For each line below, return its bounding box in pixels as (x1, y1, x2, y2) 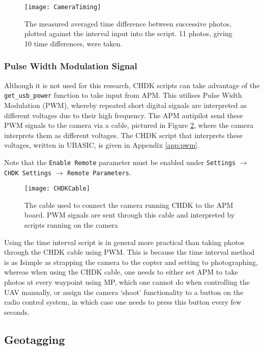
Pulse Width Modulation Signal (4, 60, 137, 72)
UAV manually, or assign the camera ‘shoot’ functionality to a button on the (4, 286, 244, 297)
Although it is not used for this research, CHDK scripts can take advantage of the (4, 79, 260, 90)
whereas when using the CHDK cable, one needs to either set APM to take (4, 266, 238, 277)
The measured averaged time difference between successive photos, (24, 18, 231, 29)
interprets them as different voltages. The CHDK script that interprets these (4, 129, 243, 140)
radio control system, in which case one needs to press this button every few (4, 297, 242, 307)
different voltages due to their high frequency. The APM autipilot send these (4, 110, 243, 120)
